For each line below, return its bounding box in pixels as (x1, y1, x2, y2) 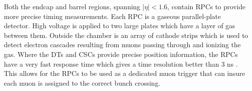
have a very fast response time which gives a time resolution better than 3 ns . (4, 58, 238, 69)
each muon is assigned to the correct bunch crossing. (4, 77, 161, 88)
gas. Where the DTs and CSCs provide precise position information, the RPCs (4, 49, 238, 59)
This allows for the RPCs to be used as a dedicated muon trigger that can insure (4, 68, 245, 78)
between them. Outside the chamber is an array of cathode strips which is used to (4, 30, 248, 40)
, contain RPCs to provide (167, 1, 246, 11)
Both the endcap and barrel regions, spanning (4, 1, 141, 11)
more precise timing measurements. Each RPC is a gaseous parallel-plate (4, 11, 221, 21)
